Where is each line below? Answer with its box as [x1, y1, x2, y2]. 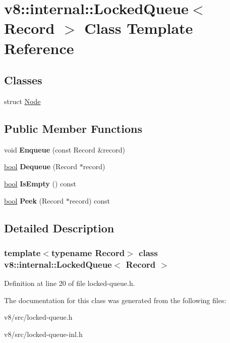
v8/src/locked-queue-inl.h [4, 328, 83, 339]
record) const [69, 195, 110, 206]
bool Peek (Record [4, 195, 64, 206]
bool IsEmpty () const [4, 178, 77, 188]
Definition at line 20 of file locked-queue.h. [4, 278, 135, 288]
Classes [4, 72, 42, 88]
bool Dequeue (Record [4, 161, 78, 172]
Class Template [84, 18, 193, 38]
